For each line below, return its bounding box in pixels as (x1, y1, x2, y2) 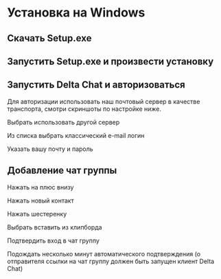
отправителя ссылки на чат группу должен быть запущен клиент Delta (7, 257, 215, 265)
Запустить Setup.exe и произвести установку (7, 55, 214, 67)
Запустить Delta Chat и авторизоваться (7, 79, 185, 91)
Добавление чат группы (7, 165, 117, 176)
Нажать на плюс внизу (7, 183, 74, 191)
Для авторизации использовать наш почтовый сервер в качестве (7, 97, 200, 105)
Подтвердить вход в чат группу (7, 236, 100, 245)
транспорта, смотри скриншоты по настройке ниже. (7, 105, 162, 113)
